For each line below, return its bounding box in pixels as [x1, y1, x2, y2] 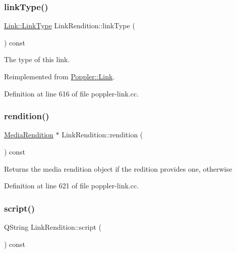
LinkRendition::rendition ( [62, 129, 143, 140]
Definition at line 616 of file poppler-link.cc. [4, 88, 139, 98]
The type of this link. [4, 54, 70, 65]
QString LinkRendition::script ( [4, 222, 102, 232]
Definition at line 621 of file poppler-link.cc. [4, 180, 139, 191]
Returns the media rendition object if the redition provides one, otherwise [4, 163, 232, 174]
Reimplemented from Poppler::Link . [4, 71, 115, 81]
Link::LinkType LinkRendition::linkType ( [4, 20, 135, 31]
